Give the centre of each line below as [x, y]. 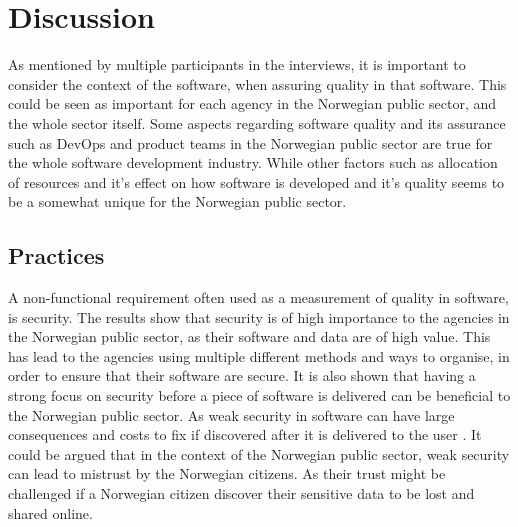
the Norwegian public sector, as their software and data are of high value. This [249, 336]
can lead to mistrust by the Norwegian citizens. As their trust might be [227, 473]
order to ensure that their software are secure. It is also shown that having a [242, 375]
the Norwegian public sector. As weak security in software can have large [231, 414]
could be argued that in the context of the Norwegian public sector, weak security [259, 453]
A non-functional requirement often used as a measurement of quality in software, [258, 297]
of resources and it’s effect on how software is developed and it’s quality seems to [256, 181]
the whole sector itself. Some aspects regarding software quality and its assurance [257, 122]
